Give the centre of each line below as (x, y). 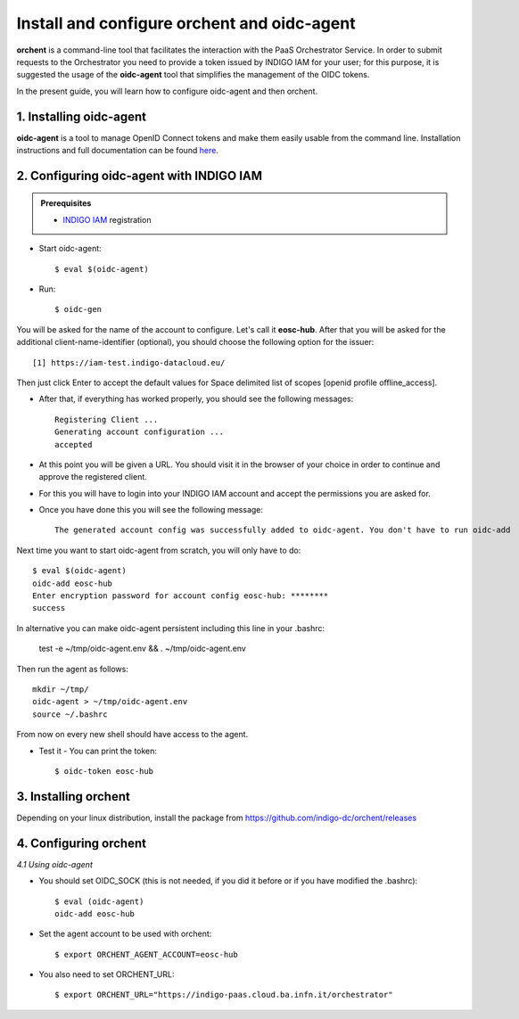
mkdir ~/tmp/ (61, 689)
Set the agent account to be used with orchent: (125, 934)
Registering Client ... (107, 419)
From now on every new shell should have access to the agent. (132, 735)
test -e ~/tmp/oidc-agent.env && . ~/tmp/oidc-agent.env (143, 649)
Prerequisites (66, 203)
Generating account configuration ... (140, 432)
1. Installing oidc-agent (82, 116)
